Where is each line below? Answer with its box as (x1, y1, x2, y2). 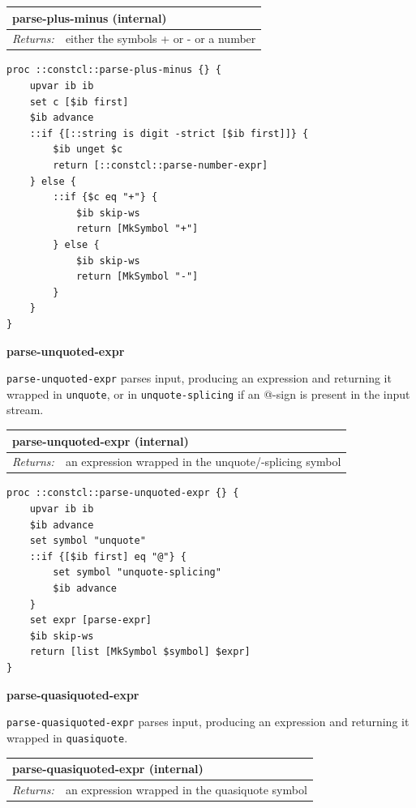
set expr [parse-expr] (29, 614, 152, 626)
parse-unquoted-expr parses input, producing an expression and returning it (6, 370, 392, 387)
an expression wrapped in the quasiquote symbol (65, 780, 307, 797)
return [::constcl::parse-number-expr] (53, 160, 268, 171)
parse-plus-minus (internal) (12, 9, 167, 26)
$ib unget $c (53, 143, 123, 156)
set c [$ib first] (29, 96, 129, 108)
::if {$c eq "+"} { (53, 191, 158, 203)
